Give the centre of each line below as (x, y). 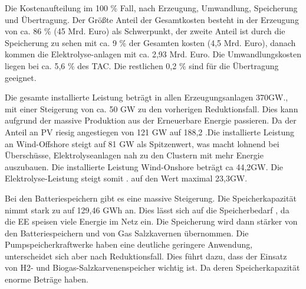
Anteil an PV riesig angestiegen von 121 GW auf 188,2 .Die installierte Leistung (150, 131)
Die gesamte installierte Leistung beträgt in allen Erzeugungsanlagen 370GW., (147, 97)
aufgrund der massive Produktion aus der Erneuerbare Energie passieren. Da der (151, 120)
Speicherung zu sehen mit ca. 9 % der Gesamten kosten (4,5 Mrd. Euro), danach (150, 42)
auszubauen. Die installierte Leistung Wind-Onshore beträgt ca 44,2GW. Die (144, 166)
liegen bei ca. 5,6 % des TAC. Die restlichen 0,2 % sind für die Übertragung (142, 65)
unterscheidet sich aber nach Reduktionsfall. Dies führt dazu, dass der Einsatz (146, 256)
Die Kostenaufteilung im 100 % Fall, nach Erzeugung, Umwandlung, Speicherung (151, 8)
